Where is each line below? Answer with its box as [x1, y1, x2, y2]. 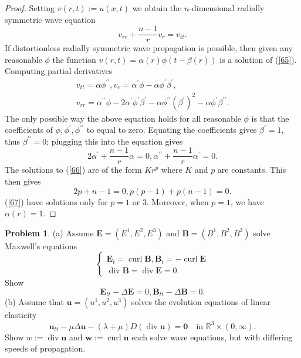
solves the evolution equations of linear [131, 296, 271, 308]
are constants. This [217, 163, 286, 176]
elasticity [5, 309, 37, 321]
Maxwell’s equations [5, 239, 77, 252]
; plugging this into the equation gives [46, 135, 183, 147]
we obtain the [132, 2, 182, 14]
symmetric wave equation [5, 13, 96, 25]
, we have [231, 195, 264, 208]
